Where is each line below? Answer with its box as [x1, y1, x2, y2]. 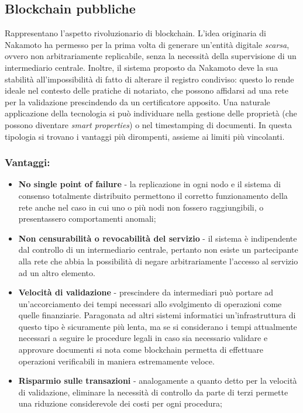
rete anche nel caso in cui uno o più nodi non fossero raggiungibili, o [18, 201, 264, 213]
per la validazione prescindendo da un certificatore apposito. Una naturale [5, 95, 270, 108]
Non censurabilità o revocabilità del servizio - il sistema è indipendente [18, 232, 297, 244]
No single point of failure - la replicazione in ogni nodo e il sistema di [18, 178, 281, 190]
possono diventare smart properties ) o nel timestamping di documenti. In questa [5, 118, 292, 130]
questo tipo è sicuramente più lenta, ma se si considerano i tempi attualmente [18, 320, 297, 332]
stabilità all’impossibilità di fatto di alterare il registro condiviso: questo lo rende [5, 73, 294, 85]
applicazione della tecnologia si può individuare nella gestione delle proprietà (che [5, 107, 297, 119]
